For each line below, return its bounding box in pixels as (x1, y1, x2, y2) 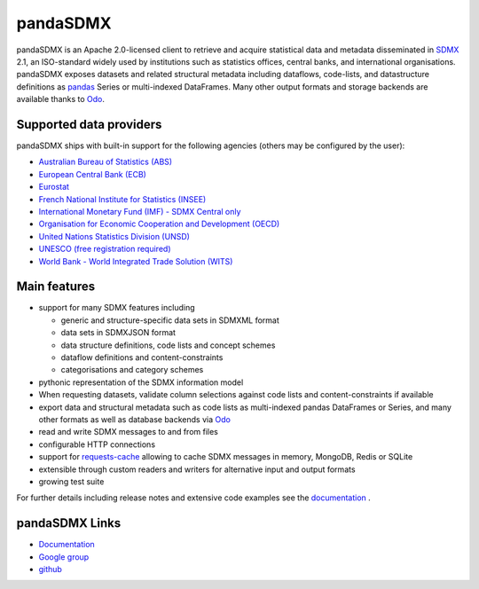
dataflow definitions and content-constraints (60, 352, 224, 363)
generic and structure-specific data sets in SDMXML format (60, 315, 279, 326)
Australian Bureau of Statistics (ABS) (38, 156, 173, 168)
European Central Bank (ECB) (38, 169, 146, 179)
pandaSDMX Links (16, 515, 122, 531)
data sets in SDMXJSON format (60, 327, 177, 338)
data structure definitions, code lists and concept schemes (60, 340, 276, 350)
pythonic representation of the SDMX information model (38, 377, 244, 388)
